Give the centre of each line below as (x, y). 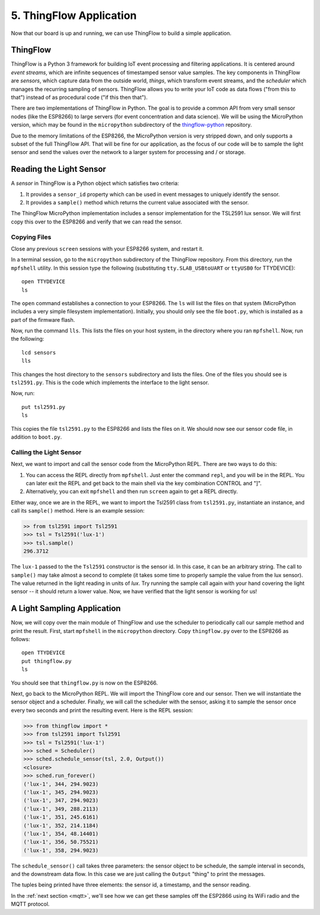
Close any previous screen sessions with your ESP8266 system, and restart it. (107, 248)
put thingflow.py (47, 661)
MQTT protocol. (30, 904)
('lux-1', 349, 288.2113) (61, 809)
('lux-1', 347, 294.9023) (61, 801)
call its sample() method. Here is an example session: (78, 511)
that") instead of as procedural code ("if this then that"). (79, 97)
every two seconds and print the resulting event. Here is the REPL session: (102, 710)
